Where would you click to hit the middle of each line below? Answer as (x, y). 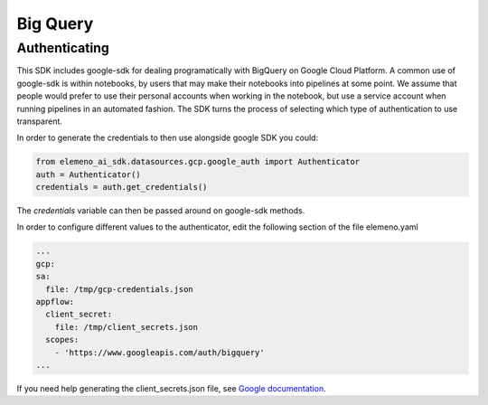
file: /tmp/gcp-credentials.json (119, 289)
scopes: (62, 340)
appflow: (55, 302)
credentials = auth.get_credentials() (122, 187)
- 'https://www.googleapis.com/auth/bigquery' (160, 352)
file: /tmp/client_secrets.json (127, 327)
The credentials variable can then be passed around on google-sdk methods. (161, 211)
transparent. (40, 121)
